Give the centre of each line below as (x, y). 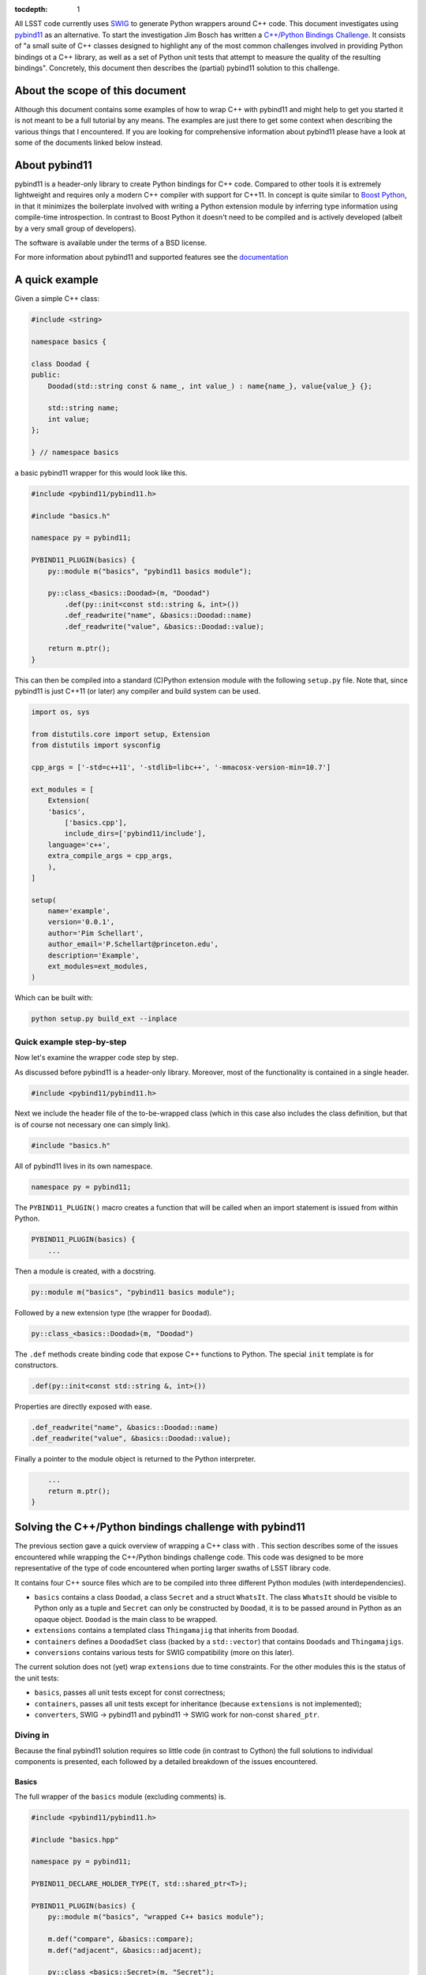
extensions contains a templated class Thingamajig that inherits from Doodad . (166, 1631)
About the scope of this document (100, 90)
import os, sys (60, 712)
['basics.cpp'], (96, 822)
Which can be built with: (54, 998)
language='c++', (79, 845)
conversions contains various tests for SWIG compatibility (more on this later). (164, 1652)
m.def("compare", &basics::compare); (121, 1939)
